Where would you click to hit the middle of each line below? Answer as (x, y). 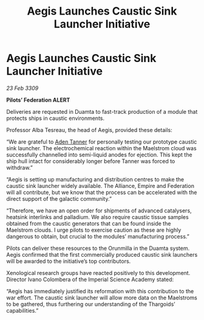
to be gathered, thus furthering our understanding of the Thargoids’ (91, 304)
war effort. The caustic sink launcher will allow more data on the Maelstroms (102, 297)
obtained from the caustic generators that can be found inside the (89, 223)
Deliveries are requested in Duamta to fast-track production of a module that (102, 111)
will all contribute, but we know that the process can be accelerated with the (102, 192)
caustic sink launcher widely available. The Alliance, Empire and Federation (100, 186)
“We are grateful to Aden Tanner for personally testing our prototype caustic (102, 142)
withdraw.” (20, 167)
